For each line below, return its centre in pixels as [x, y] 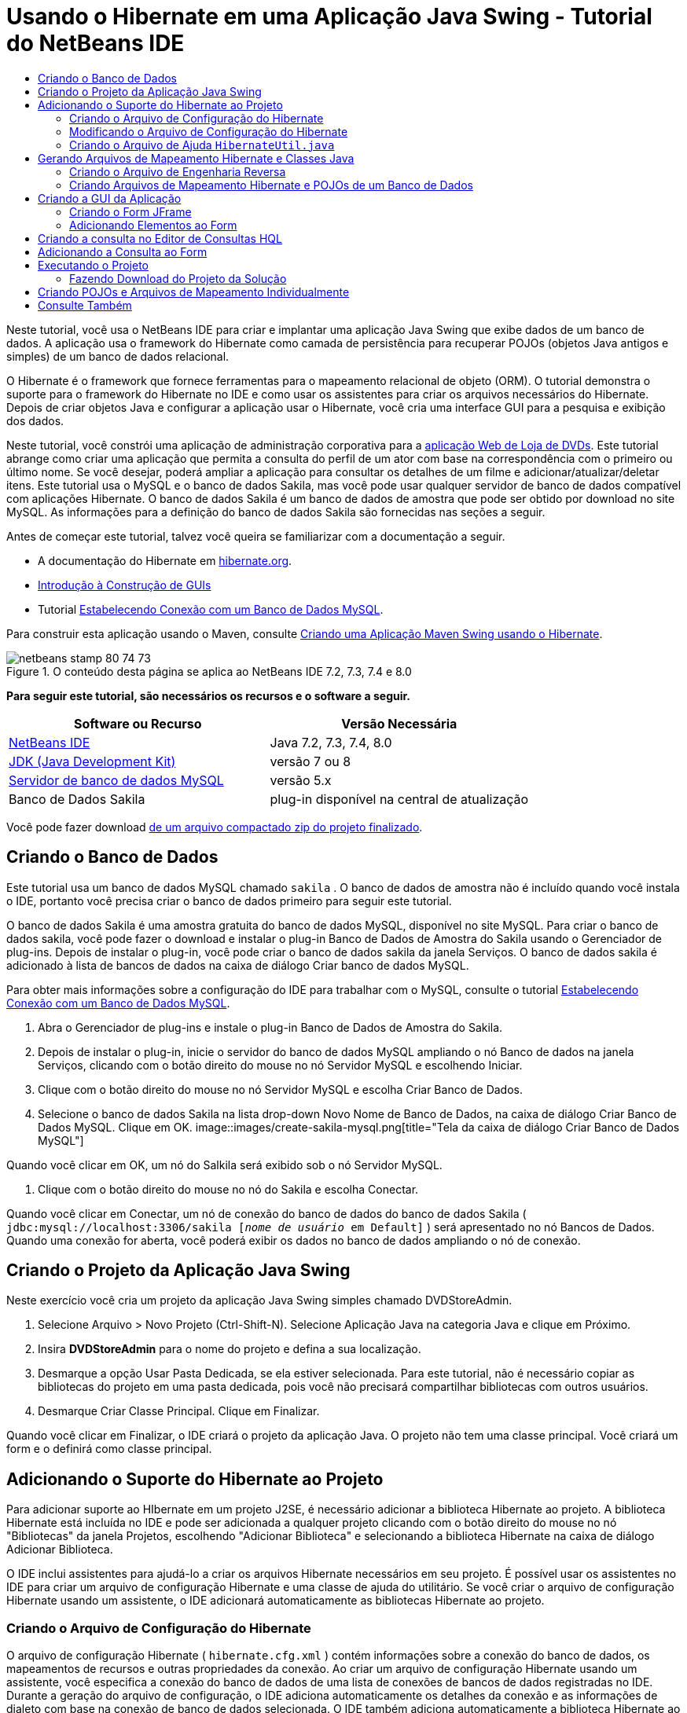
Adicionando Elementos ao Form [153, 225]
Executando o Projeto [93, 265]
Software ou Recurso [138, 723]
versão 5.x [301, 780]
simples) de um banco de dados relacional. [118, 356]
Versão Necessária [399, 723]
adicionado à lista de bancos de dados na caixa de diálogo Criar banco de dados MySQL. [238, 965]
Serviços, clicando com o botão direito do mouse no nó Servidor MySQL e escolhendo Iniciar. [280, 1065]
